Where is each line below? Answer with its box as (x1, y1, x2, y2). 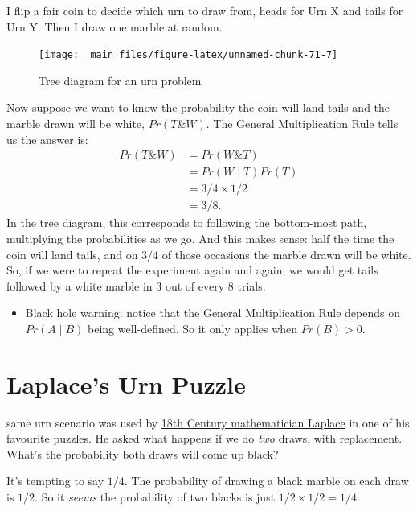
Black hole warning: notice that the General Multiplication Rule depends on (25, 304, 400, 321)
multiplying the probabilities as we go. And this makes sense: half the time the (6, 229, 395, 246)
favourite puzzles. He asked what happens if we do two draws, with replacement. (6, 430, 403, 447)
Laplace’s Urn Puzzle (6, 367, 246, 400)
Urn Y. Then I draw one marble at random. (6, 18, 223, 35)
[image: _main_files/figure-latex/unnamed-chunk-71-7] (39, 49, 338, 61)
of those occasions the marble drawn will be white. (161, 245, 411, 262)
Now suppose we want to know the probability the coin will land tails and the (6, 99, 390, 116)
